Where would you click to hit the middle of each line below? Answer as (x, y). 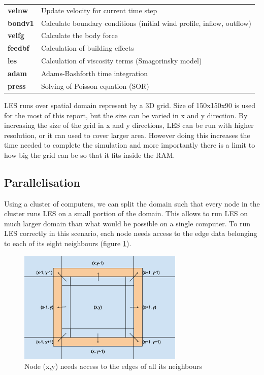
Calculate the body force (79, 35)
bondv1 (21, 23)
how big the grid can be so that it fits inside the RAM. (90, 155)
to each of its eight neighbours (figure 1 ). (68, 243)
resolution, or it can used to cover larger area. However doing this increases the (127, 135)
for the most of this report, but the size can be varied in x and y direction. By (126, 115)
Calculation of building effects (87, 48)
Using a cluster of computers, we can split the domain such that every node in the (132, 203)
